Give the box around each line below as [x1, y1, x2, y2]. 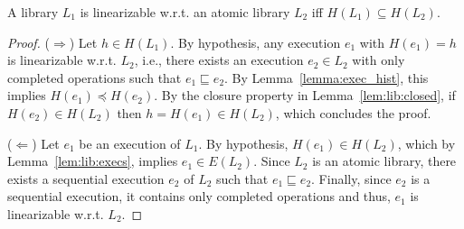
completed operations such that [7, 68, 182, 87]
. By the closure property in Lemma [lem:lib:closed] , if [154, 86, 456, 105]
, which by [397, 133, 456, 152]
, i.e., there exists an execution [134, 50, 304, 69]
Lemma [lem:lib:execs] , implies [7, 151, 178, 170]
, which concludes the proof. [275, 103, 431, 122]
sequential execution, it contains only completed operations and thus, [7, 187, 391, 206]
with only [352, 50, 405, 69]
